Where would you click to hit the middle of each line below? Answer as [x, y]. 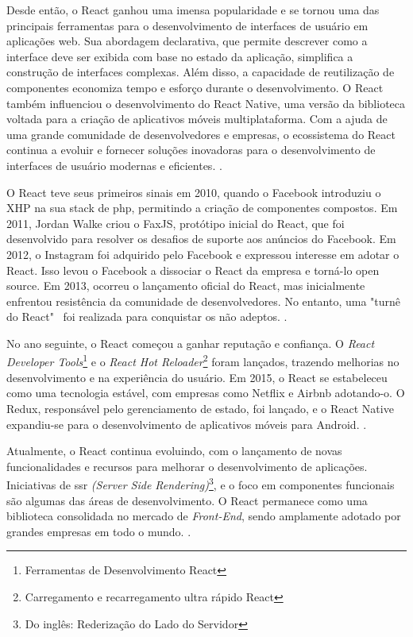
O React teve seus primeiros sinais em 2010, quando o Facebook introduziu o [194, 192]
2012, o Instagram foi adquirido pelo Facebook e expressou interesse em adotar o [203, 254]
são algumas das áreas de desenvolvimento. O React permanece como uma [187, 500]
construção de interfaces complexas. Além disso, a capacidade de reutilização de [201, 72]
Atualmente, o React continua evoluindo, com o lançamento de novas [174, 451]
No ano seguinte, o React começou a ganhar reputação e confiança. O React [191, 343]
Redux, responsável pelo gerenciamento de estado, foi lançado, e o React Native [200, 408]
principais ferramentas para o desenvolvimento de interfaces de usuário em [187, 25]
